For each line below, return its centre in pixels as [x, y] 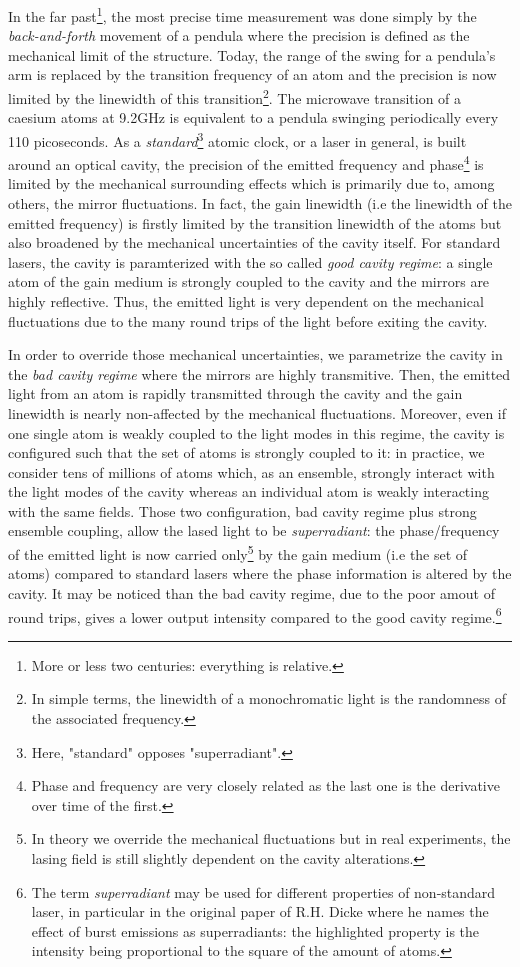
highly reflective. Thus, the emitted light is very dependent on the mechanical [246, 300]
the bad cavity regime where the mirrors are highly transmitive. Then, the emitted [259, 373]
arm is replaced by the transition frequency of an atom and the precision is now [252, 74]
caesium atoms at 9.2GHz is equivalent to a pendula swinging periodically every [253, 117]
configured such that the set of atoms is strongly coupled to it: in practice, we [246, 452]
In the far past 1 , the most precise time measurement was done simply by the [242, 14]
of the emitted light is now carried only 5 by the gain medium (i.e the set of [238, 552]
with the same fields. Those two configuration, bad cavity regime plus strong [242, 510]
